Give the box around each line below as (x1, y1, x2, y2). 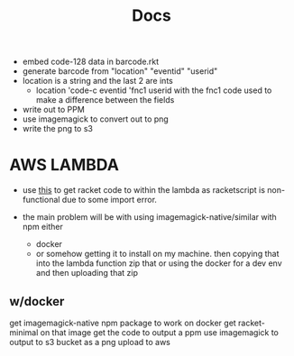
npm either (22, 222, 63, 233)
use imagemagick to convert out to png (22, 114, 169, 124)
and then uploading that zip (35, 268, 138, 278)
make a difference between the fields (35, 95, 175, 105)
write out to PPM (22, 105, 86, 115)
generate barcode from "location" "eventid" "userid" (22, 66, 218, 77)
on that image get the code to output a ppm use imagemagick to (40, 326, 280, 338)
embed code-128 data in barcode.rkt (22, 56, 160, 68)
